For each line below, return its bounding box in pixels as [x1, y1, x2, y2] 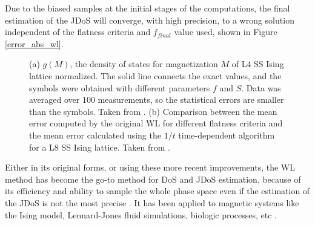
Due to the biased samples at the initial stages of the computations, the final [5, 2, 290, 14]
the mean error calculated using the [29, 128, 161, 141]
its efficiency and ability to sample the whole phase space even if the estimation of [5, 184, 310, 197]
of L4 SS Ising [231, 57, 284, 70]
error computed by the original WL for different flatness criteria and [29, 117, 283, 129]
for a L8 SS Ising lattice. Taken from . [29, 140, 170, 153]
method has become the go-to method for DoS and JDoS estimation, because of [5, 172, 301, 185]
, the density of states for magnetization [70, 57, 218, 70]
